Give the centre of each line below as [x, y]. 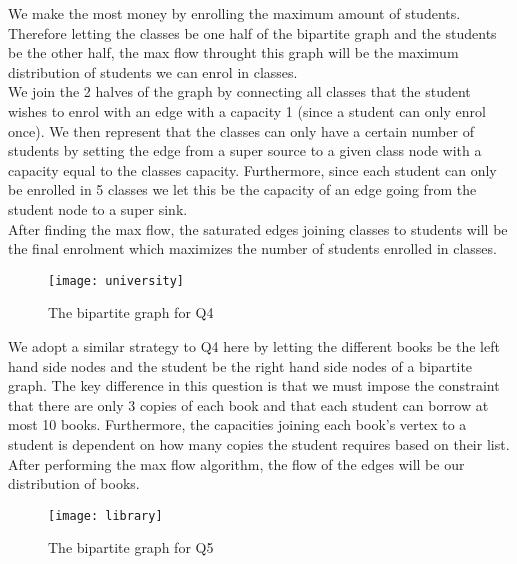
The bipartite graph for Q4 [131, 312]
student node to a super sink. [98, 208]
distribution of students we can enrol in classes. [153, 71]
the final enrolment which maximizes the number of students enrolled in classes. [252, 248]
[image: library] [105, 515]
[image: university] [116, 280]
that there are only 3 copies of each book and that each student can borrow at [248, 404]
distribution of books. [74, 483]
